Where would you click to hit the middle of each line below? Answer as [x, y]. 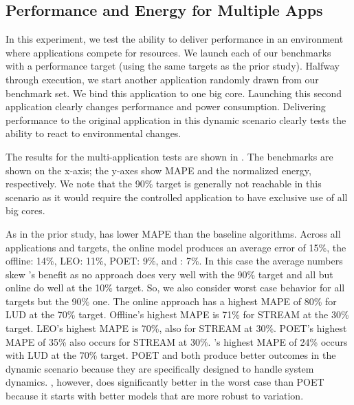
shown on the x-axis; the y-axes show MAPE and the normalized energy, [158, 170]
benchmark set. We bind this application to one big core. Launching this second [174, 93]
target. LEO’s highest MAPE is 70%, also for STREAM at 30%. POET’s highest [176, 328]
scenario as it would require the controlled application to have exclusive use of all [177, 197]
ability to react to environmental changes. [93, 133]
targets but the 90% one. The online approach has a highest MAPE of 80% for [171, 301]
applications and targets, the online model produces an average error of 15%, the [176, 247]
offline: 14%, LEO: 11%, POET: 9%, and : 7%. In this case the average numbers [174, 261]
